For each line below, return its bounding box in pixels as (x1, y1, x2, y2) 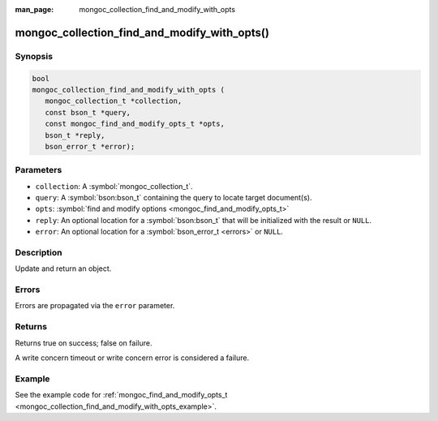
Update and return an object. (15, 264, 112, 273)
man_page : (15, 5, 54, 14)
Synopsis (15, 50, 53, 62)
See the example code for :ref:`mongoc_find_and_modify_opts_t (15, 390, 228, 400)
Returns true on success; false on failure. (15, 337, 152, 348)
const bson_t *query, (45, 108, 131, 117)
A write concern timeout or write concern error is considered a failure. (15, 353, 250, 363)
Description (15, 247, 62, 258)
